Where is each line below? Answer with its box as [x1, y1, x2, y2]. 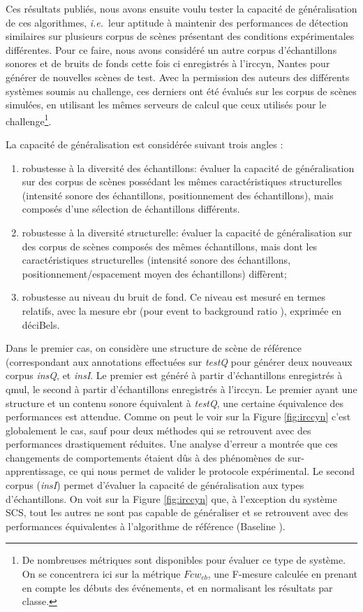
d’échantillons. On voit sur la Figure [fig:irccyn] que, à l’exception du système [6, 491, 337, 506]
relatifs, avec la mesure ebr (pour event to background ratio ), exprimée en [22, 303, 342, 318]
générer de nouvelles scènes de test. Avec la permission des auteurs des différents [6, 69, 350, 84]
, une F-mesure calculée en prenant [207, 567, 357, 581]
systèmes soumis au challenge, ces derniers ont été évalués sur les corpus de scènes [6, 83, 357, 98]
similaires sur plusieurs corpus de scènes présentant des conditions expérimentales [6, 29, 355, 43]
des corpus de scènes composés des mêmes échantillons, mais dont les [22, 239, 318, 253]
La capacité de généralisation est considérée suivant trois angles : [6, 137, 283, 151]
